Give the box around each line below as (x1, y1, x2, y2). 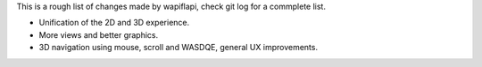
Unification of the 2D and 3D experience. (38, 18, 190, 28)
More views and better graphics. (38, 29, 159, 40)
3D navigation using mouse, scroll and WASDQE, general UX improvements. (38, 42, 319, 53)
